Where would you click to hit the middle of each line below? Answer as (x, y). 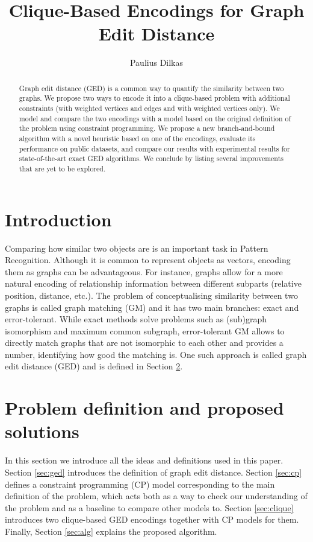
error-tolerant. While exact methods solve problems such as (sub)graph (136, 319)
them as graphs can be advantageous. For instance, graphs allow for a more (144, 271)
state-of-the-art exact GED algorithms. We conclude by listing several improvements (151, 158)
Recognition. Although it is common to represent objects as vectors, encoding (148, 260)
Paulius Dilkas (156, 62)
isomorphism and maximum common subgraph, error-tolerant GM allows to (145, 330)
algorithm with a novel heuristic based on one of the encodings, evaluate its (137, 138)
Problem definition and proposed (144, 408)
